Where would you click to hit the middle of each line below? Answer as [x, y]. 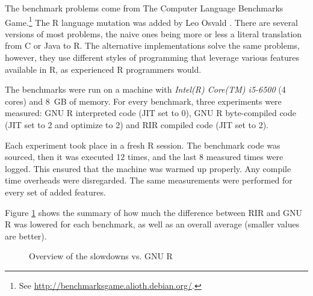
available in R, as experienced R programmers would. [103, 69]
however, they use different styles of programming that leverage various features [152, 57]
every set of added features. [55, 192]
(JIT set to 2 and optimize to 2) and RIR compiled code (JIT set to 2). [137, 125]
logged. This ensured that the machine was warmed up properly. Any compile [148, 168]
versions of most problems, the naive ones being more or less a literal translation [153, 33]
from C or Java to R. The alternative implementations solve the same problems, [153, 45]
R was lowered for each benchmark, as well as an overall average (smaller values [152, 224]
